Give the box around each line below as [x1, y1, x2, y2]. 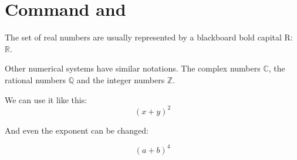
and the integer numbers [76, 73, 165, 86]
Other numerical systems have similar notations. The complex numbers [5, 62, 261, 74]
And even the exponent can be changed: [5, 124, 148, 136]
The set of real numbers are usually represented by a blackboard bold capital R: [5, 31, 293, 43]
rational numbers [5, 73, 66, 86]
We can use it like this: [5, 93, 87, 105]
